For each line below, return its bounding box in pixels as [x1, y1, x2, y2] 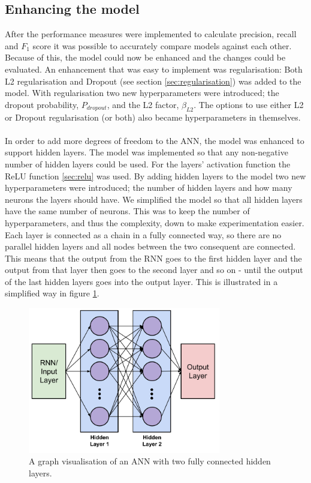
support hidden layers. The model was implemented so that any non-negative [5, 146, 288, 158]
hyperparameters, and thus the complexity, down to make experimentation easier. [5, 216, 304, 229]
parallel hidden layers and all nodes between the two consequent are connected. [5, 240, 296, 253]
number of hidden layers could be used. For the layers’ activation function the [5, 157, 291, 170]
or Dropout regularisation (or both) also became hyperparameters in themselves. [5, 110, 301, 123]
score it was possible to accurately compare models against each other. [32, 39, 292, 52]
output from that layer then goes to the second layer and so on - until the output [5, 263, 303, 276]
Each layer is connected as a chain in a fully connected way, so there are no [5, 228, 282, 241]
